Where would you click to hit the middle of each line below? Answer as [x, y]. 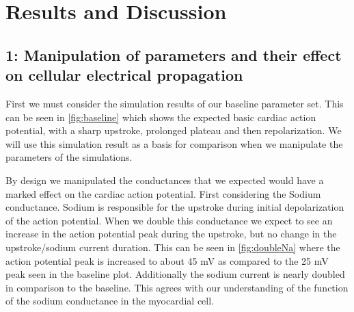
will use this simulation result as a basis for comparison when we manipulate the [174, 143]
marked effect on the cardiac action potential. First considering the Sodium [163, 193]
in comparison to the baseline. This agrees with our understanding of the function [177, 287]
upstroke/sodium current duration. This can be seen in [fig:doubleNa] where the [173, 247]
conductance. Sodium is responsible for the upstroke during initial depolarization [175, 207]
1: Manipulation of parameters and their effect [174, 54]
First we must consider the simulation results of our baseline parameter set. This [175, 103]
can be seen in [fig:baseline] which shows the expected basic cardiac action [161, 117]
